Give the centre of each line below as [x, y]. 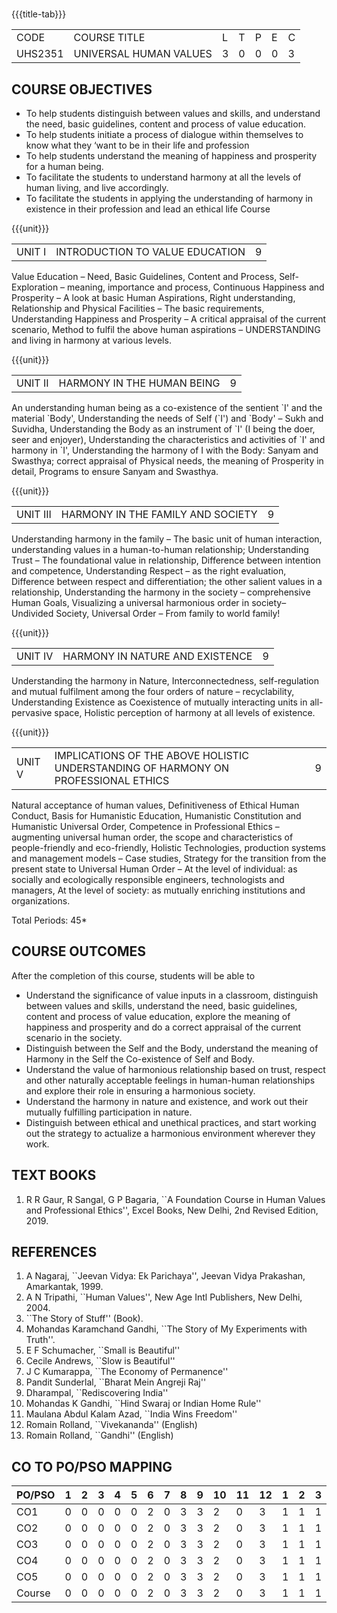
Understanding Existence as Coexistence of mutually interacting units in [159, 702]
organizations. [41, 901]
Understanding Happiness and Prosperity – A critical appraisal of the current [169, 319]
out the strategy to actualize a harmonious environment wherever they [170, 1133]
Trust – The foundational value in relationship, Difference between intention [166, 560]
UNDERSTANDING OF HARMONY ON [142, 768]
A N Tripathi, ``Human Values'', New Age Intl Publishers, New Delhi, [164, 1297]
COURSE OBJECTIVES [82, 89]
